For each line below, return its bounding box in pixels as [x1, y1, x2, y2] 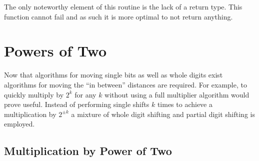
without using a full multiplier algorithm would [104, 89, 249, 99]
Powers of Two [4, 40, 106, 61]
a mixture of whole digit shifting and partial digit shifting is [71, 108, 255, 119]
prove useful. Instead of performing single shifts [4, 99, 149, 109]
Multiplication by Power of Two [4, 143, 172, 158]
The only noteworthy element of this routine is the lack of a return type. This [4, 1, 242, 11]
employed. [4, 118, 35, 129]
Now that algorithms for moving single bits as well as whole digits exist [4, 69, 223, 80]
